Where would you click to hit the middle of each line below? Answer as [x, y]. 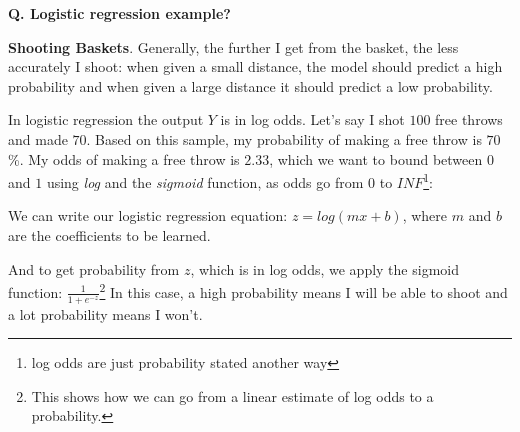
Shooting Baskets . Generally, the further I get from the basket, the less [233, 46]
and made [38, 138]
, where [425, 215]
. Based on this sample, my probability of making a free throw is [284, 138]
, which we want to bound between [376, 158]
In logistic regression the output [106, 119]
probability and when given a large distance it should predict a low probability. [250, 85]
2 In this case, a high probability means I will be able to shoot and [303, 290]
